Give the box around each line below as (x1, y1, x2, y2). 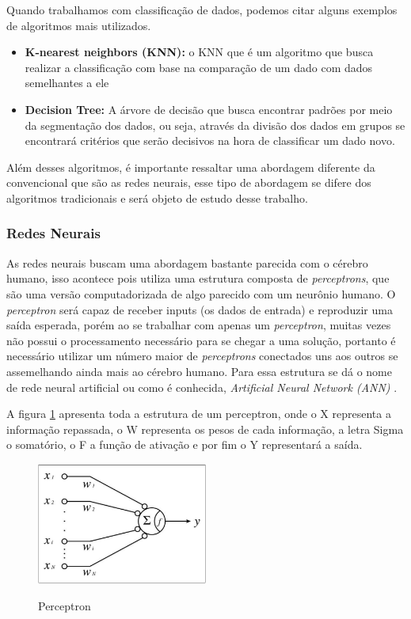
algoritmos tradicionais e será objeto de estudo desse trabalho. (6, 189, 308, 206)
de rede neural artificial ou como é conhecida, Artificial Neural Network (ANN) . (6, 378, 398, 395)
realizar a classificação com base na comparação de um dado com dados (25, 59, 373, 75)
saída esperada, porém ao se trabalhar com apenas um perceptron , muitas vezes (6, 317, 391, 333)
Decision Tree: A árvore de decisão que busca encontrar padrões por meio (25, 101, 393, 117)
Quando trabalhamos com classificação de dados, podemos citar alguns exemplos (6, 2, 398, 17)
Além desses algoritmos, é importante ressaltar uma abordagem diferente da (6, 158, 375, 175)
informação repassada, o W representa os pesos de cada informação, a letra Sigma (6, 420, 404, 437)
